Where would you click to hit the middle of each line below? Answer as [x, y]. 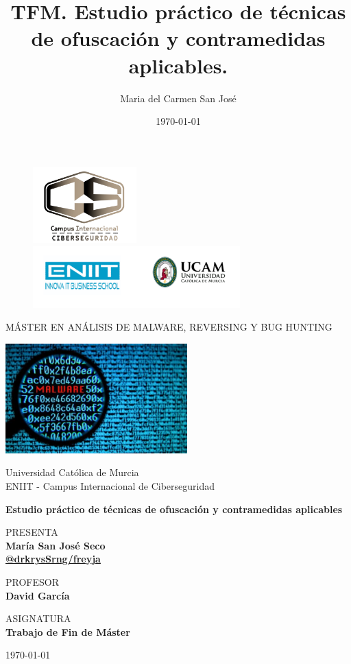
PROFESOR [32, 582]
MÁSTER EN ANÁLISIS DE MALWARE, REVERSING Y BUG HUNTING [169, 327]
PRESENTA [32, 532]
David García [38, 595]
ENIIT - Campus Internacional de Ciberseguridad [110, 486]
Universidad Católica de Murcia [72, 472]
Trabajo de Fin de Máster [68, 631]
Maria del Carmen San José [178, 98]
